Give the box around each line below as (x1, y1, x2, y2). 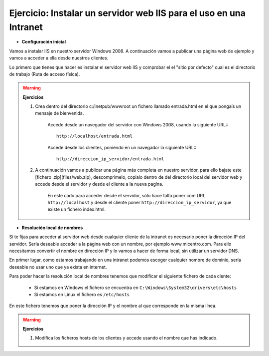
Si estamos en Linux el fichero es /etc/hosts (34, 291, 130, 297)
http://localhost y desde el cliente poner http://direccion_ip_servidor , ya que (47, 199, 232, 205)
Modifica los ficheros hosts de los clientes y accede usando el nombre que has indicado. (35, 335, 218, 341)
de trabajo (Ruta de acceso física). (9, 71, 80, 77)
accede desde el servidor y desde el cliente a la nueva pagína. (35, 181, 164, 187)
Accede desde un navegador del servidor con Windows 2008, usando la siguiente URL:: (47, 121, 229, 127)
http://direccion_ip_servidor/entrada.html (56, 156, 164, 162)
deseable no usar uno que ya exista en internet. (9, 264, 107, 270)
